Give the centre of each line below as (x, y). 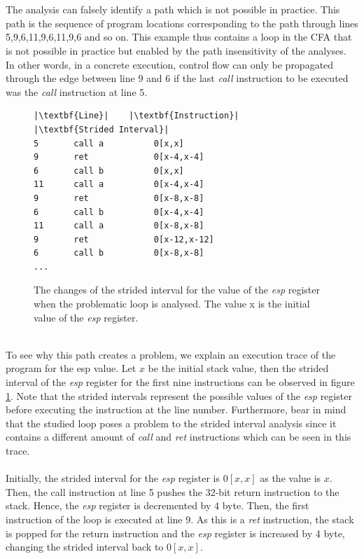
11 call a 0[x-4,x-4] (119, 185)
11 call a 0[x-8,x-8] (119, 226)
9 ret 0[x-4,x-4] (119, 157)
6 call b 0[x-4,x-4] (119, 212)
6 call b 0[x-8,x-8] (119, 253)
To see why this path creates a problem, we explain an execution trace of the (171, 354)
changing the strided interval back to (85, 547)
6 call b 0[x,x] (109, 171)
